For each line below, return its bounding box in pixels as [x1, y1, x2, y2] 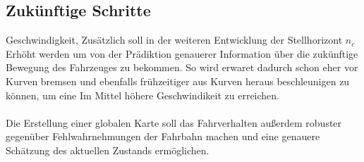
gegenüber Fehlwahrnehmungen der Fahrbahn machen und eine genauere [6, 129, 320, 144]
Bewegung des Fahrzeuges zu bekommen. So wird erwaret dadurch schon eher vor [6, 60, 358, 75]
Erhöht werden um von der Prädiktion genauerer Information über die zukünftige [6, 46, 358, 61]
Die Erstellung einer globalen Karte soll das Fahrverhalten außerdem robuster [6, 115, 342, 130]
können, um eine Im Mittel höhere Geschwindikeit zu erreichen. [6, 87, 279, 102]
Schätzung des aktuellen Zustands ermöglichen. [6, 142, 210, 157]
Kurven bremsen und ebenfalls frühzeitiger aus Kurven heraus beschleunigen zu [6, 73, 350, 88]
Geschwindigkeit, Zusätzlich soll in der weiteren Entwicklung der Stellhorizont [6, 32, 343, 47]
